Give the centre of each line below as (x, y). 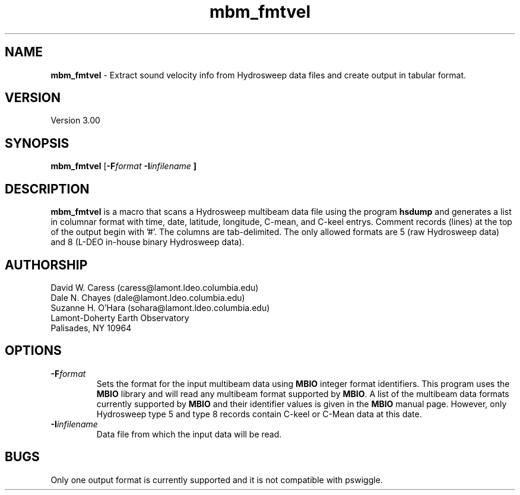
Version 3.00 (75, 120)
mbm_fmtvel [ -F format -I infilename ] (124, 166)
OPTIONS (33, 351)
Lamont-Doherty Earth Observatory (120, 318)
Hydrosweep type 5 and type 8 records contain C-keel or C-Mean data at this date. (259, 414)
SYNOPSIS (37, 143)
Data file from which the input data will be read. (189, 434)
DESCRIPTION (47, 189)
